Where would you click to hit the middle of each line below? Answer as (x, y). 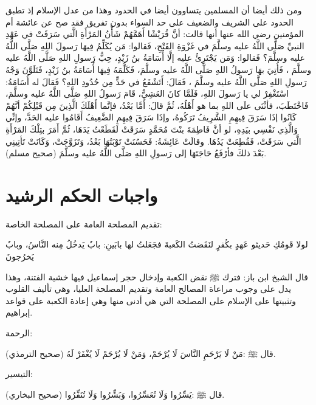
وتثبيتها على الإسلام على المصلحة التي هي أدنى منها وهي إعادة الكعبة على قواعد (151, 300)
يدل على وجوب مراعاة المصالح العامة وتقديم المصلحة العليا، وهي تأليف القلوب (149, 289)
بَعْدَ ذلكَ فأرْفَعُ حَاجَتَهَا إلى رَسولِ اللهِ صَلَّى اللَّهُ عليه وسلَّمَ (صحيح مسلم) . (136, 153)
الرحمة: (19, 333)
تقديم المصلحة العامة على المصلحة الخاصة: (84, 223)
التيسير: (19, 374)
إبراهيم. (19, 312)
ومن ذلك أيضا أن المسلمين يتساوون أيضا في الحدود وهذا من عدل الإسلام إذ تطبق (154, 10)
